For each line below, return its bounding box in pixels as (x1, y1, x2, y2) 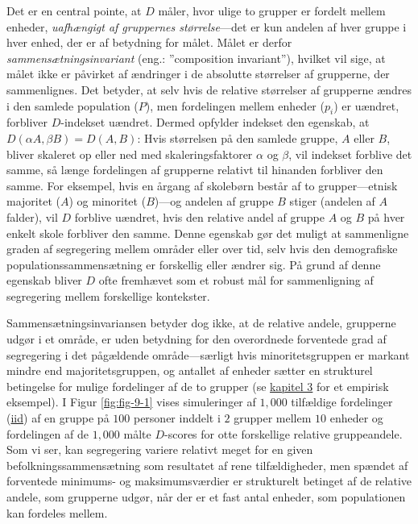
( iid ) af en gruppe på (6, 410, 110, 426)
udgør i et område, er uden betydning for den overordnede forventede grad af (6, 331, 387, 347)
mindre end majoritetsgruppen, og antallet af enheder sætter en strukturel (6, 362, 373, 379)
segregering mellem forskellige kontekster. (6, 287, 210, 304)
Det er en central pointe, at (6, 2, 142, 19)
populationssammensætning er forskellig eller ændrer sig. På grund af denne (6, 256, 381, 272)
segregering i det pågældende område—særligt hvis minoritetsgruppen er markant (6, 346, 410, 363)
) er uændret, (333, 97, 399, 114)
